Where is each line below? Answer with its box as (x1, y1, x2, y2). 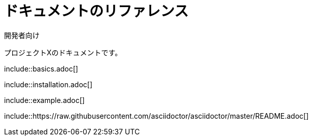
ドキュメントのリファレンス (4, 3, 189, 20)
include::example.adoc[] (4, 95, 85, 104)
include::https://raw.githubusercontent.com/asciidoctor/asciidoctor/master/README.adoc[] (4, 111, 309, 120)
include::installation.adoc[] (4, 80, 93, 89)
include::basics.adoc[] (4, 64, 78, 73)
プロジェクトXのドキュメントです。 (4, 48, 122, 57)
